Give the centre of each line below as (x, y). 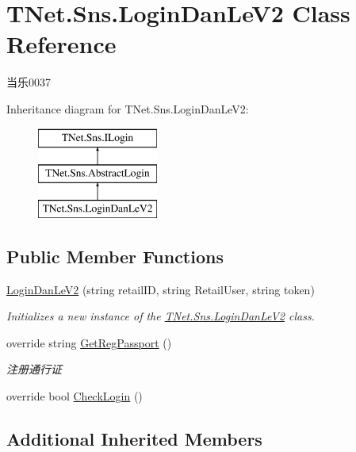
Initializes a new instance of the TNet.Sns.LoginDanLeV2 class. (161, 316)
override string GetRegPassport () (89, 342)
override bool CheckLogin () (75, 396)
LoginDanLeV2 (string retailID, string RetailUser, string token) (161, 289)
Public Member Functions (115, 256)
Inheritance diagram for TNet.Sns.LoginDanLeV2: (128, 108)
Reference (61, 44)
